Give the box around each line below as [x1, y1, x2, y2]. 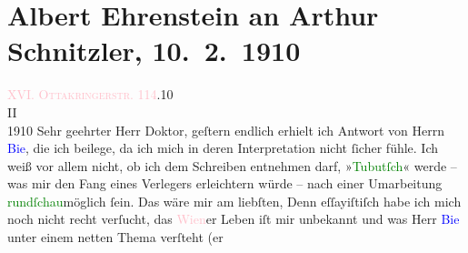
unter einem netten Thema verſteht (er [7, 228, 224, 247]
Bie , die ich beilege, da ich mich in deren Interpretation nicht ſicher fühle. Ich [7, 138, 439, 157]
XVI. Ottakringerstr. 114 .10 [7, 85, 174, 104]
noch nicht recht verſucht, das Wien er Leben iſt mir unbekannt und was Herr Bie [7, 209, 460, 228]
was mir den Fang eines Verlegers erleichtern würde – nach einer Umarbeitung [7, 174, 443, 193]
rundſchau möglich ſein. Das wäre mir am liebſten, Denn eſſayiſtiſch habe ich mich [7, 191, 462, 210]
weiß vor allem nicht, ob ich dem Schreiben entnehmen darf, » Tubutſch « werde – [7, 156, 457, 175]
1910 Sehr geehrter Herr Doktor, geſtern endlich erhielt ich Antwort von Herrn [7, 120, 444, 139]
